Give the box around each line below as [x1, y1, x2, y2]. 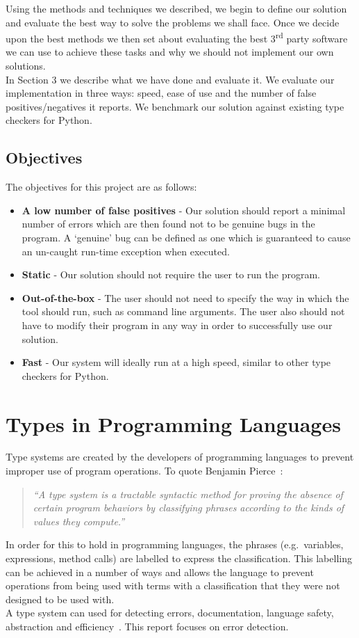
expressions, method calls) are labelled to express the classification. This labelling [6, 551, 352, 566]
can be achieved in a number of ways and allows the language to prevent [6, 564, 314, 579]
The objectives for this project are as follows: [6, 180, 197, 194]
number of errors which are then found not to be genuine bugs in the [22, 216, 315, 231]
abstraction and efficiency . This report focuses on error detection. [6, 619, 289, 633]
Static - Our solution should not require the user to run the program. [22, 267, 320, 282]
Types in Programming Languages [6, 409, 341, 438]
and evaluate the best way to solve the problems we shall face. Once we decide [6, 15, 340, 29]
